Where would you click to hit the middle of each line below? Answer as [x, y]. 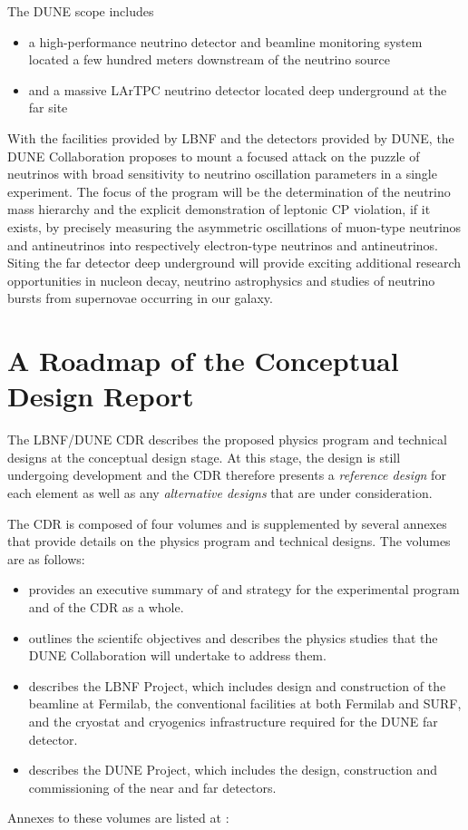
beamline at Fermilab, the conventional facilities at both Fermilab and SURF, [245, 703]
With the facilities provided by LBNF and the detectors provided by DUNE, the [231, 137]
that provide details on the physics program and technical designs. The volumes [229, 541]
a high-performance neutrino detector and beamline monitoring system [225, 41]
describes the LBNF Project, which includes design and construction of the [237, 685]
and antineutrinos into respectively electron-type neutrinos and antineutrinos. [223, 244]
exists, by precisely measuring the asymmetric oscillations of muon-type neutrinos [234, 226]
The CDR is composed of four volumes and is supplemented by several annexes [227, 523]
